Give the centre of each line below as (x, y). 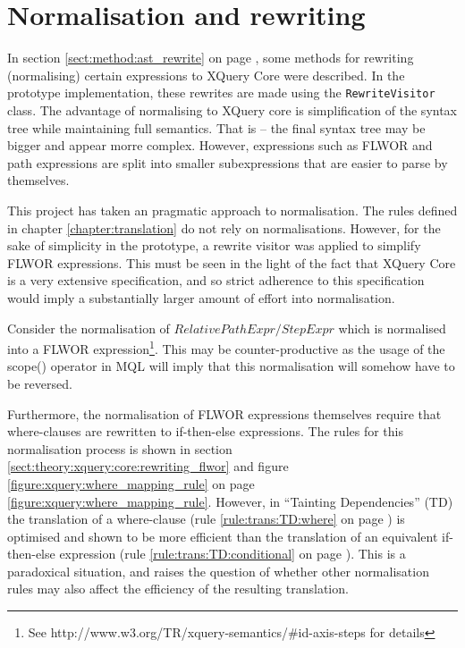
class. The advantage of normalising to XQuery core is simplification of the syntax (232, 109)
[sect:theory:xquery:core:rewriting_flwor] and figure (148, 466)
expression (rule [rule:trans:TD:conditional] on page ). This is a (232, 554)
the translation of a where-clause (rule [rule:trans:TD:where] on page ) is (206, 519)
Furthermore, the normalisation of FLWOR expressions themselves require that (224, 413)
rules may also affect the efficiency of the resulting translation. (178, 589)
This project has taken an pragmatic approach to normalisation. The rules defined (232, 210)
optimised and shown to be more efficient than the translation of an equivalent (223, 536)
